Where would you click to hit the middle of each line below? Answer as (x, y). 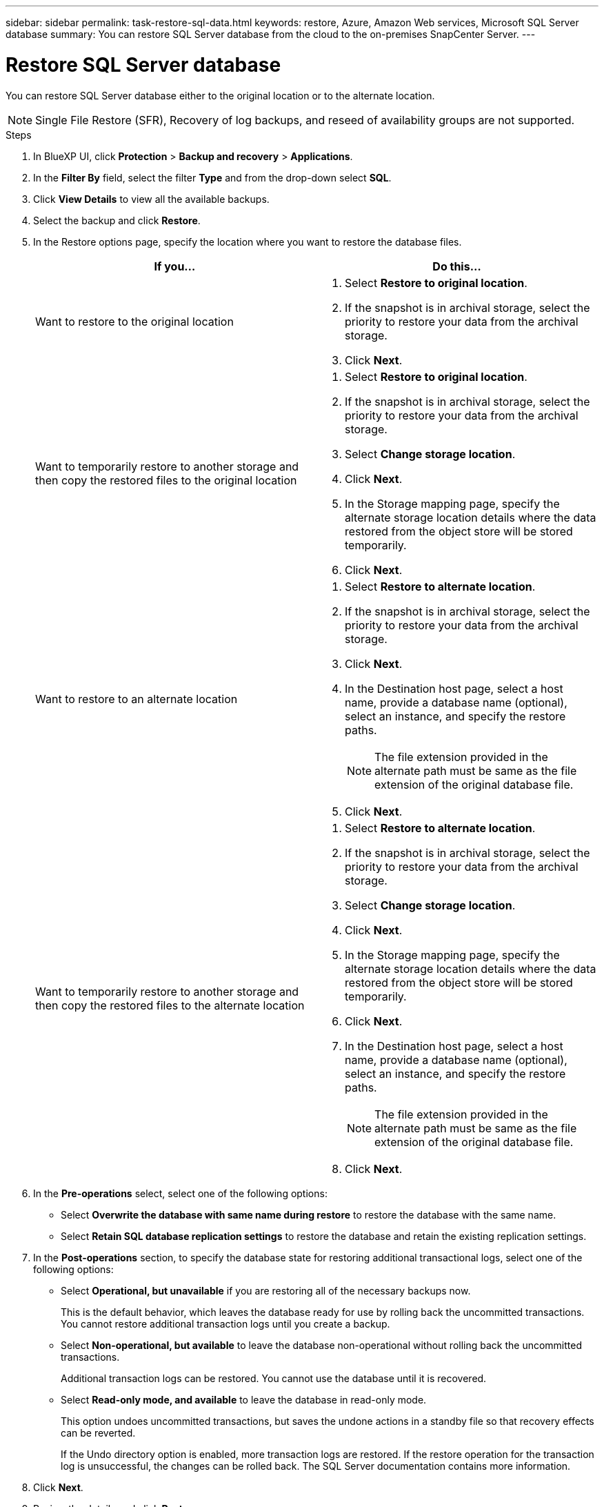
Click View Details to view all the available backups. (151, 199)
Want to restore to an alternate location (137, 699)
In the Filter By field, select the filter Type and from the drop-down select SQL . (212, 177)
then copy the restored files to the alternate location (170, 1005)
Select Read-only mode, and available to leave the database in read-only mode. (244, 1399)
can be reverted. (98, 1432)
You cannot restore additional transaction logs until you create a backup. (225, 1323)
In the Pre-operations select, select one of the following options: (180, 1193)
